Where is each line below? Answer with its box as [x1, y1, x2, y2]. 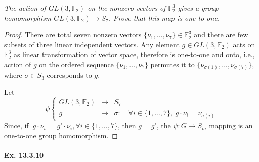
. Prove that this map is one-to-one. [108, 12, 220, 23]
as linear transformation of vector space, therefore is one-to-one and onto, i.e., [13, 49, 255, 60]
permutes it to [150, 59, 195, 69]
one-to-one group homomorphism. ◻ [4, 130, 118, 141]
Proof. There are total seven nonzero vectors [4, 29, 142, 40]
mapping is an [209, 120, 253, 131]
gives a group [178, 3, 219, 13]
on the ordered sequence [39, 59, 114, 69]
